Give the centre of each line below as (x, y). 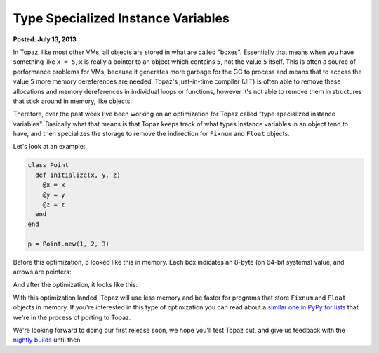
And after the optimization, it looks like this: (75, 285)
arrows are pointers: (42, 272)
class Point (48, 165)
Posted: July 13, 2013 (45, 39)
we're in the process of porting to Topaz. (72, 317)
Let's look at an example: (49, 147)
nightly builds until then (47, 340)
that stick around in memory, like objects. (73, 101)
